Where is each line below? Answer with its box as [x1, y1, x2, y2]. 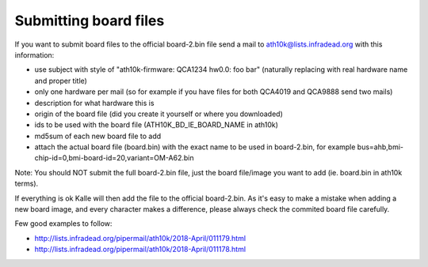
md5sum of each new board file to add [34, 131, 162, 141]
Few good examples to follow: [14, 219, 113, 228]
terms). [14, 179, 39, 189]
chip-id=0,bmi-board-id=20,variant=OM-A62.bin [34, 153, 194, 163]
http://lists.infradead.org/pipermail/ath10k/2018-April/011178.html [34, 245, 246, 254]
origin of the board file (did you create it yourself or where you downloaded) [34, 109, 283, 118]
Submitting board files [14, 12, 165, 29]
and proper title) [34, 76, 87, 85]
